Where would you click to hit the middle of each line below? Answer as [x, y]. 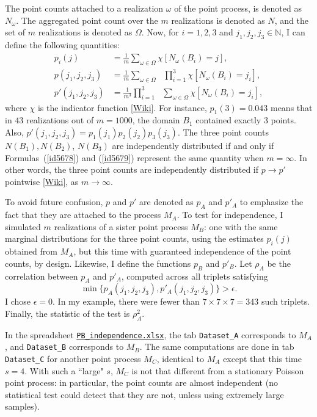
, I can [293, 32]
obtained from [31, 251]
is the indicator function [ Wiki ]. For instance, [122, 107]
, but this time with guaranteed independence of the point [182, 251]
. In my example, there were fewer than [126, 301]
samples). [22, 406]
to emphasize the [271, 202]
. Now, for [160, 32]
